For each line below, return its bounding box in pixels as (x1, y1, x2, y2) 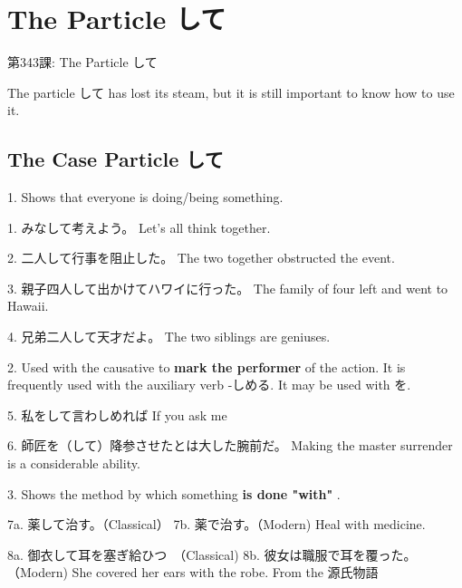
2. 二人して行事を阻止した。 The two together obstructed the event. (7, 248, 395, 267)
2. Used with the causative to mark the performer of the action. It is (7, 357, 406, 376)
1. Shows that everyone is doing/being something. (7, 188, 284, 207)
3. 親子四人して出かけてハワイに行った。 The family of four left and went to (7, 278, 448, 297)
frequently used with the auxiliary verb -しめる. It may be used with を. (7, 375, 411, 394)
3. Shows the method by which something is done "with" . (7, 484, 341, 503)
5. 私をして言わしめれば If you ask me (7, 405, 227, 424)
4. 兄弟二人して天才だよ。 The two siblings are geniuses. (7, 327, 331, 346)
